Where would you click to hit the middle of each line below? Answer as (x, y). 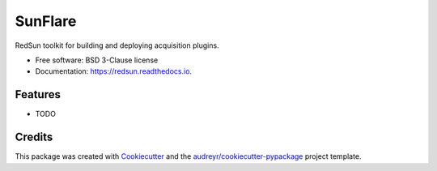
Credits (34, 137)
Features (38, 94)
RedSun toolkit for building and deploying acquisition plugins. (117, 45)
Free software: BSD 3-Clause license (97, 60)
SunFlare (46, 21)
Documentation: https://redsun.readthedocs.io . (114, 71)
